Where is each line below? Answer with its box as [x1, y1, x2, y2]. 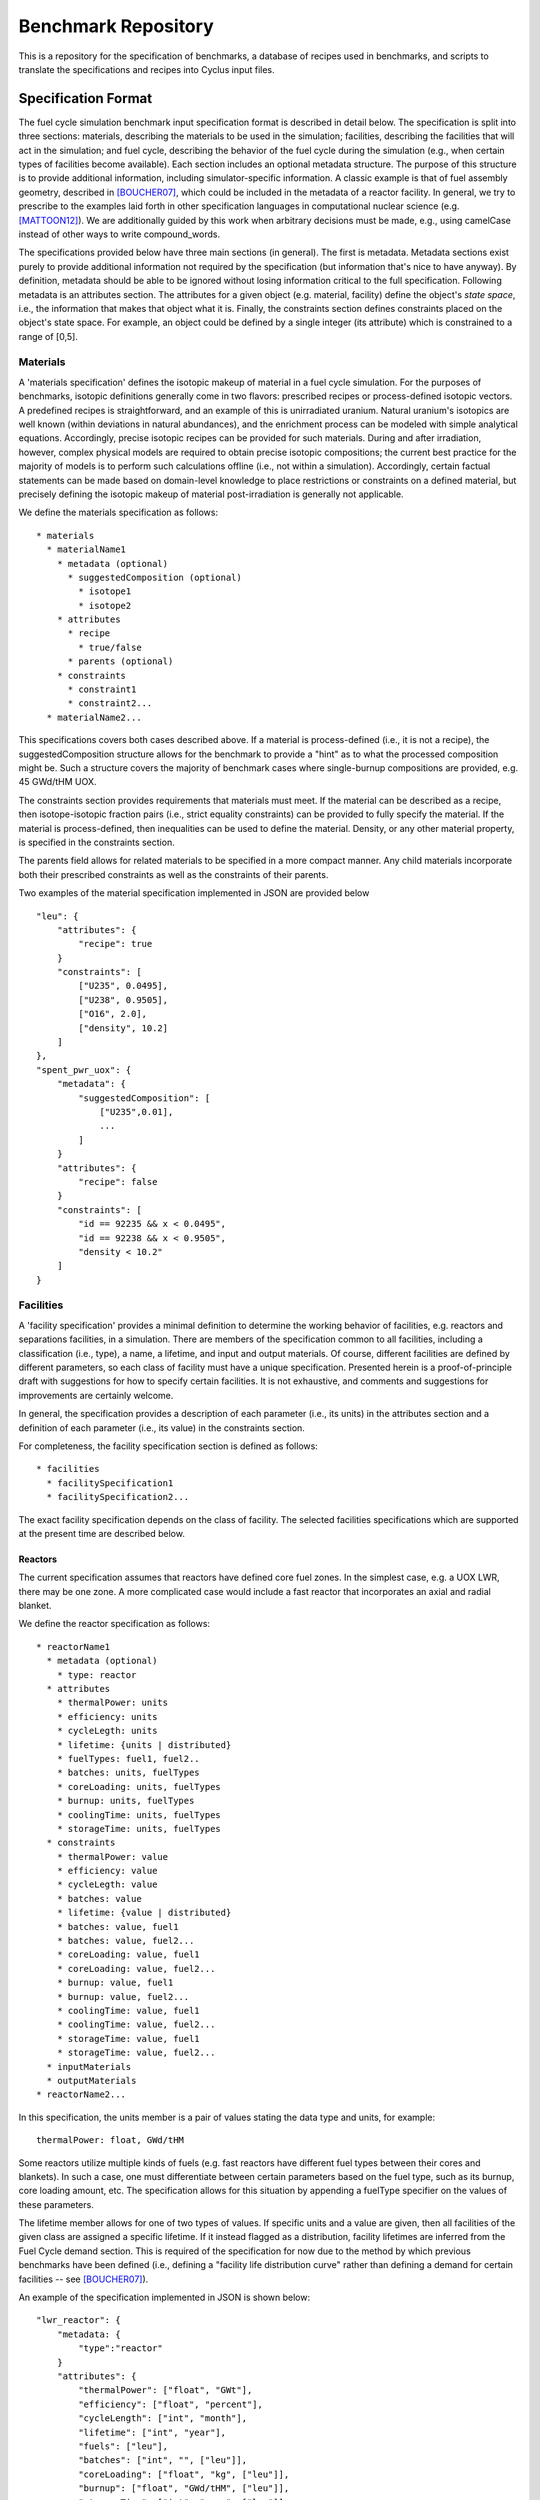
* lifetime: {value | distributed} [56, 1907, 232, 1919]
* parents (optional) [67, 656, 174, 667]
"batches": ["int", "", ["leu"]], [78, 2455, 248, 2466]
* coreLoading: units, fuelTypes [56, 1781, 222, 1792]
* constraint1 [67, 684, 137, 695]
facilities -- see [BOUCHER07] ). [18, 2273, 149, 2285]
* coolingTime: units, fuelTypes [56, 1809, 222, 1820]
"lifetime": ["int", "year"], [78, 2426, 227, 2438]
